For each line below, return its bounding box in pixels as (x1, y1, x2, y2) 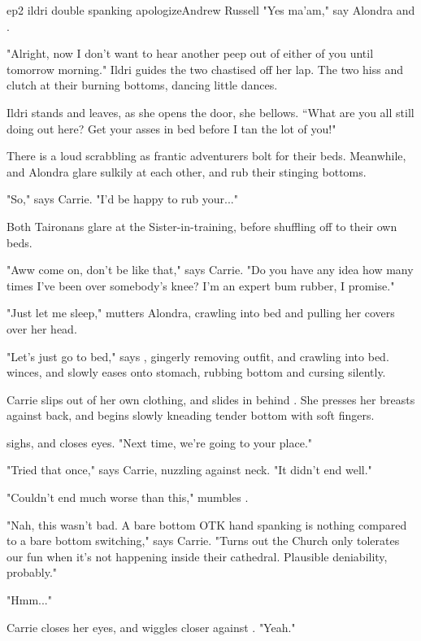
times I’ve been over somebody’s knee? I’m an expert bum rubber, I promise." (7, 277, 395, 294)
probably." (7, 564, 58, 581)
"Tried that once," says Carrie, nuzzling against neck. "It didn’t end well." (7, 461, 372, 478)
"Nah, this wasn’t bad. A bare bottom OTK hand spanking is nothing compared (7, 516, 407, 533)
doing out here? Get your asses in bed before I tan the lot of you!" (7, 120, 336, 137)
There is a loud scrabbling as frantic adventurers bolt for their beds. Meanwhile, (7, 147, 406, 164)
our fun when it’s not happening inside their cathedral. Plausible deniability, (7, 547, 388, 565)
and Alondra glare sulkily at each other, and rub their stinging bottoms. (7, 163, 367, 180)
